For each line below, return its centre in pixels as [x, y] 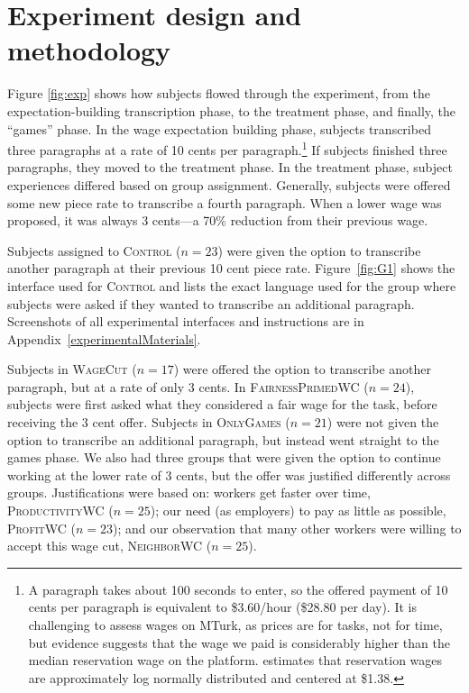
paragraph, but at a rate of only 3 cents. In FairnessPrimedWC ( [188, 386]
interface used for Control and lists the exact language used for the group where [232, 285]
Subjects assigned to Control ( [94, 250]
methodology [89, 50]
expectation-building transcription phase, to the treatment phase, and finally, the [232, 110]
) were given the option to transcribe [319, 250]
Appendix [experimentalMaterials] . [104, 338]
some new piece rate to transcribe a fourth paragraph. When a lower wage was [225, 202]
